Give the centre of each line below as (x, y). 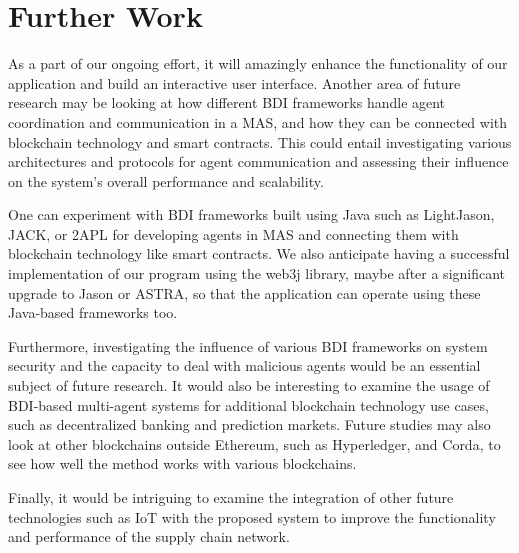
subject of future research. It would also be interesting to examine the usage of (249, 385)
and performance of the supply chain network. (149, 536)
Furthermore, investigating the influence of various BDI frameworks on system (248, 345)
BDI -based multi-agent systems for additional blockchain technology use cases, (248, 404)
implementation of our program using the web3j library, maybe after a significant (257, 273)
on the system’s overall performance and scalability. (166, 180)
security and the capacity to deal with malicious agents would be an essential (244, 365)
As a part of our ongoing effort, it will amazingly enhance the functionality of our (258, 63)
